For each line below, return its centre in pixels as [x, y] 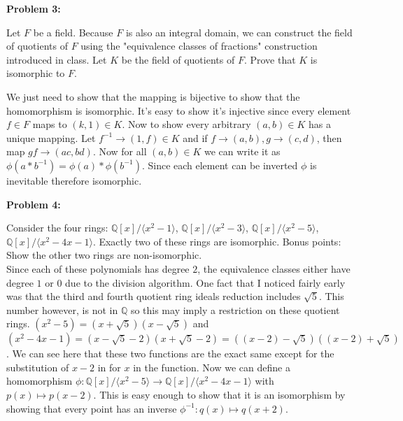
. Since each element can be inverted [220, 165]
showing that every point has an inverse [92, 408]
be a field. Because [73, 32]
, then [329, 137]
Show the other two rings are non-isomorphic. [104, 255]
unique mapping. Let [51, 137]
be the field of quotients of [178, 59]
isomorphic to [36, 73]
